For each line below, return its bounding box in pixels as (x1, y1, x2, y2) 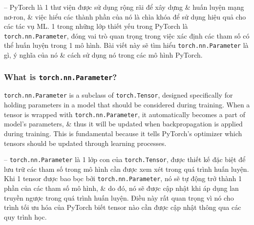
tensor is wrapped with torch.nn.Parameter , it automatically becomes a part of (4, 109, 245, 119)
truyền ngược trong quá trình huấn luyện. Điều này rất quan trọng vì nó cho (4, 192, 234, 203)
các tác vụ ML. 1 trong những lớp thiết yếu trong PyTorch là (4, 21, 188, 31)
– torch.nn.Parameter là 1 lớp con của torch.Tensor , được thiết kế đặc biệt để (4, 154, 246, 164)
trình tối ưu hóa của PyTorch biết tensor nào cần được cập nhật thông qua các (4, 202, 241, 212)
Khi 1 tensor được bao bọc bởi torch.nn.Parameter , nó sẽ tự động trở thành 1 (4, 173, 242, 184)
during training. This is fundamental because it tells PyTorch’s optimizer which (4, 128, 242, 138)
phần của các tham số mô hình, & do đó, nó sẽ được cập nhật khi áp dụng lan (4, 183, 239, 193)
